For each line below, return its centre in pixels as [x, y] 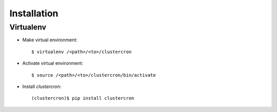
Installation [34, 13]
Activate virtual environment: [53, 63]
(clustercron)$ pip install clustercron [83, 98]
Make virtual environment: [50, 40]
